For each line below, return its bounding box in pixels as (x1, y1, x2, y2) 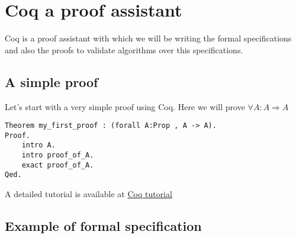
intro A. (21, 141, 56, 150)
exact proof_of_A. (21, 160, 94, 169)
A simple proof (5, 72, 98, 91)
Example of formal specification (5, 217, 202, 235)
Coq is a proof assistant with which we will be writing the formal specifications (5, 32, 292, 44)
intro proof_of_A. (21, 151, 94, 160)
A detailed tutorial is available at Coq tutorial (5, 188, 172, 200)
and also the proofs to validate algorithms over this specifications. (5, 43, 243, 56)
